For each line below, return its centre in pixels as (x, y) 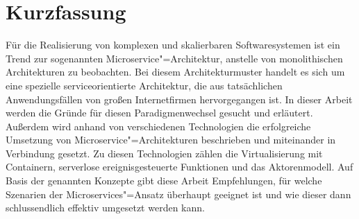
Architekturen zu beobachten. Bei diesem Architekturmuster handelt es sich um (175, 72)
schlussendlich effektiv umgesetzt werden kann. (105, 208)
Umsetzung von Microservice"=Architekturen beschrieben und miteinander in (171, 140)
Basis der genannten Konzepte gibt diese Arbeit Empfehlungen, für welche (164, 181)
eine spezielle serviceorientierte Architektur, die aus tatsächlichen (144, 85)
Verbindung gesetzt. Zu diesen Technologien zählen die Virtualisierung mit (164, 153)
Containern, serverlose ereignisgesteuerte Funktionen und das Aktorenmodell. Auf (179, 167)
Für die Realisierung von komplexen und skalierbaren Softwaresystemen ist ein (173, 45)
